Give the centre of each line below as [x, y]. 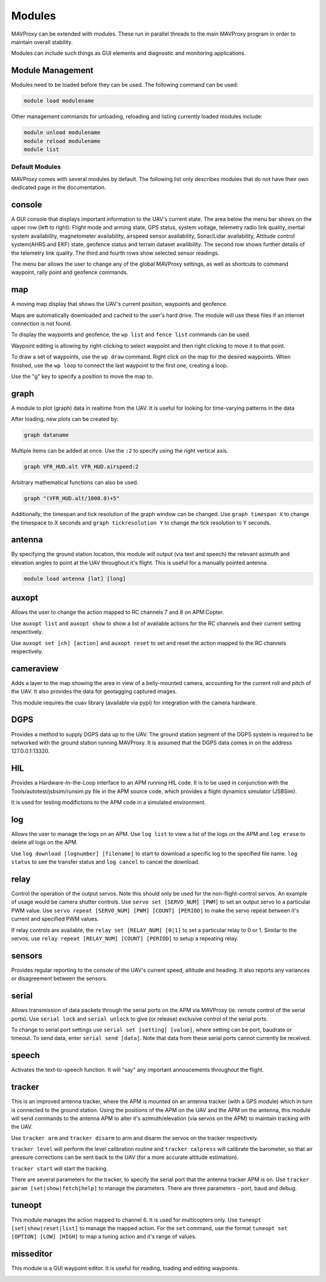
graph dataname [46, 435]
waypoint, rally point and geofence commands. [70, 272]
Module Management [52, 70]
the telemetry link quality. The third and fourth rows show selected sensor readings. [115, 253]
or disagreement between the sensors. [59, 978]
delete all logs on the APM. [44, 843]
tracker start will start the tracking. [59, 1169]
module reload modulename [62, 141]
